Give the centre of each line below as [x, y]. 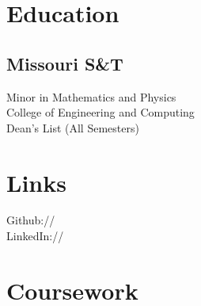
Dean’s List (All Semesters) [73, 127]
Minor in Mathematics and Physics [91, 96]
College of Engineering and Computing [100, 112]
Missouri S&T [65, 63]
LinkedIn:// [35, 236]
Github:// [31, 220]
